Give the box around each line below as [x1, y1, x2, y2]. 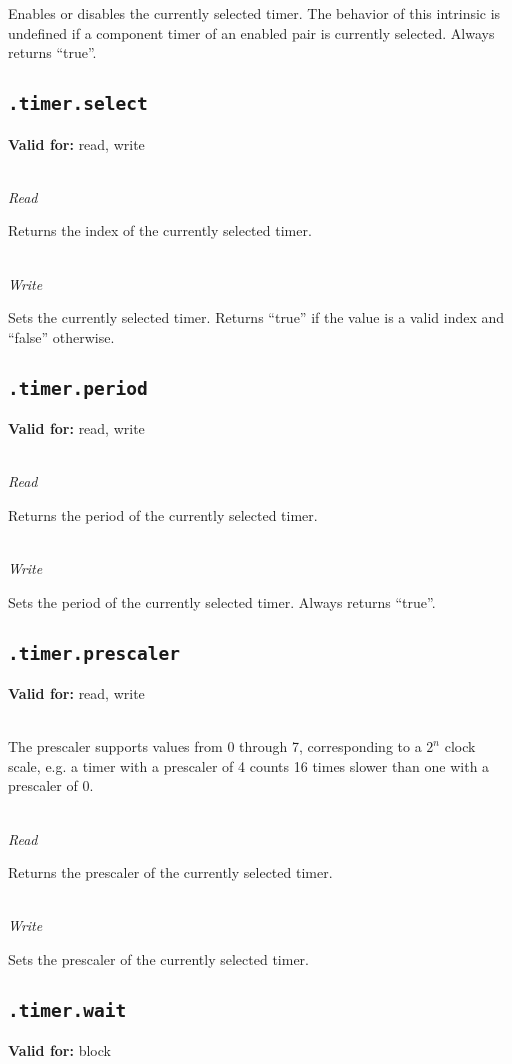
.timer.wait [8, 999, 127, 1021]
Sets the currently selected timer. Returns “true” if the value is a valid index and [8, 307, 505, 328]
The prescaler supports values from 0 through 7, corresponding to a [8, 736, 422, 757]
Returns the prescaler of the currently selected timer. [8, 862, 333, 883]
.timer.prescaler [8, 642, 180, 664]
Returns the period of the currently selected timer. [8, 504, 318, 525]
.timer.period [8, 377, 148, 399]
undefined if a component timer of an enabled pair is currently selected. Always [8, 22, 495, 43]
